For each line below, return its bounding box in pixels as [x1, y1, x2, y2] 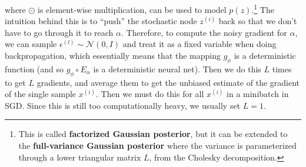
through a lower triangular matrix [18, 151, 141, 163]
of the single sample [5, 88, 76, 100]
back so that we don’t [218, 15, 297, 27]
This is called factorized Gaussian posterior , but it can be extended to [18, 128, 288, 140]
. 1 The [251, 2, 274, 15]
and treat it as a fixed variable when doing [122, 38, 277, 50]
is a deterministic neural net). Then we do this [93, 62, 261, 75]
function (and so [5, 62, 64, 75]
